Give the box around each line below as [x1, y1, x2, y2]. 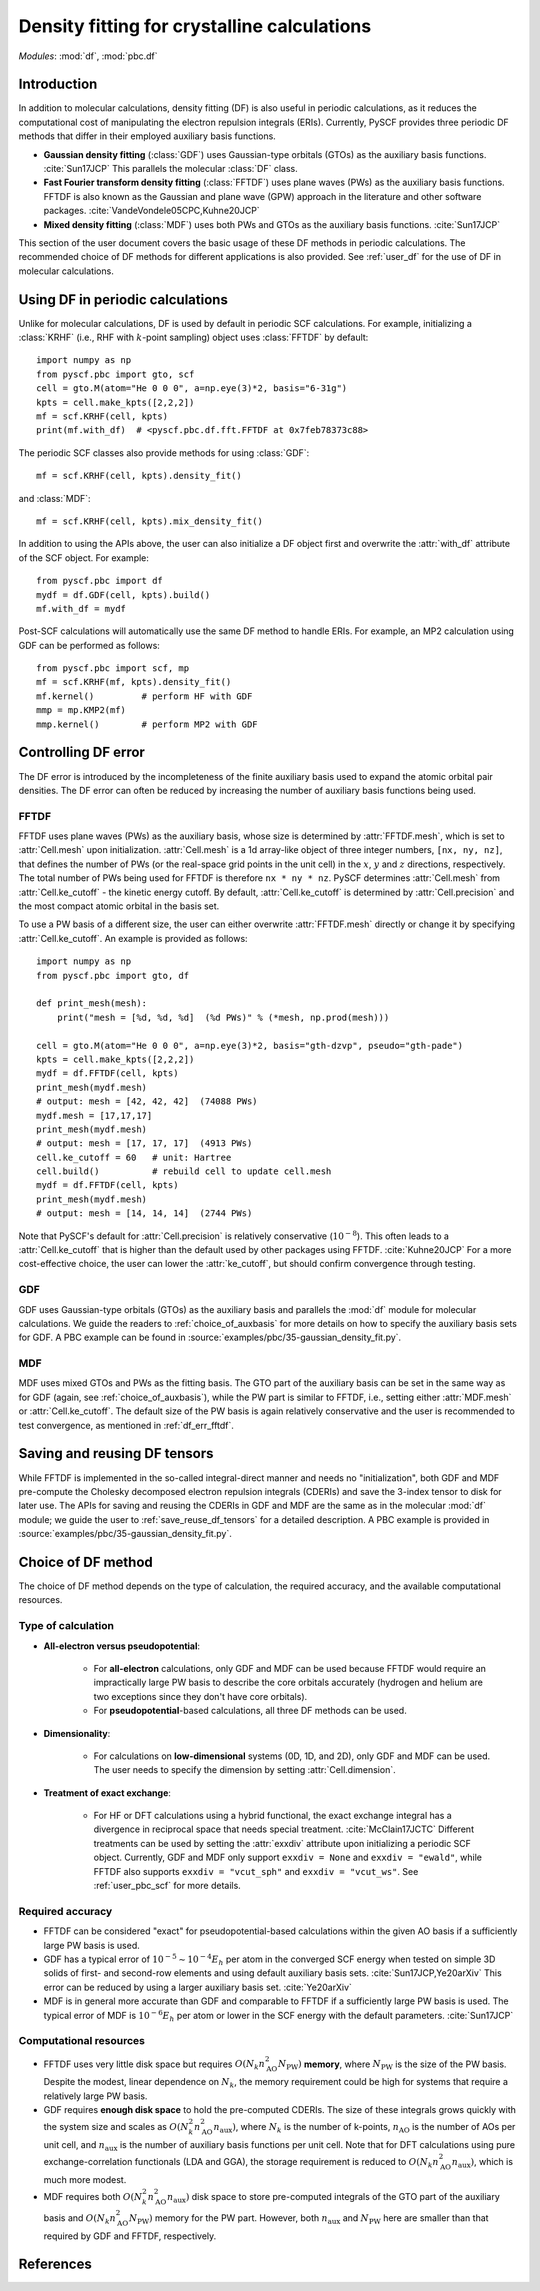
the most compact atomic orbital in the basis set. [18, 900, 220, 912]
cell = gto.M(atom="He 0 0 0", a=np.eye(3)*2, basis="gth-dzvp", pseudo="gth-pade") [36, 1040, 464, 1051]
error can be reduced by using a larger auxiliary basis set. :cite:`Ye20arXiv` [43, 1981, 352, 1993]
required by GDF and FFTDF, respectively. [43, 2230, 217, 2242]
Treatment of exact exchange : [43, 1786, 172, 1799]
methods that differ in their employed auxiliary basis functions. [18, 130, 277, 142]
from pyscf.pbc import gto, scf [36, 368, 195, 380]
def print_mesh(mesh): [36, 998, 148, 1009]
